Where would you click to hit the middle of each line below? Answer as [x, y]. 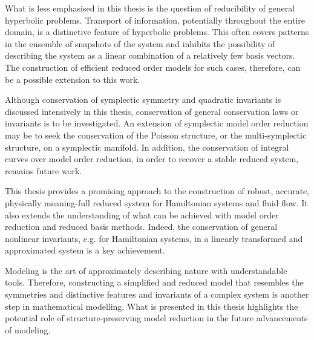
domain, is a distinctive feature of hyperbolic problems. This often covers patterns [157, 32]
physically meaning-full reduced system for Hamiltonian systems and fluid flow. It [156, 202]
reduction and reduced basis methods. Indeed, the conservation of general [141, 227]
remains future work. [44, 170]
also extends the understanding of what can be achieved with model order [142, 214]
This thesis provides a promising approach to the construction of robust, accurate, [157, 191]
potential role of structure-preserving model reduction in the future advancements [156, 318]
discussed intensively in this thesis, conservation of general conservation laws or [152, 111]
